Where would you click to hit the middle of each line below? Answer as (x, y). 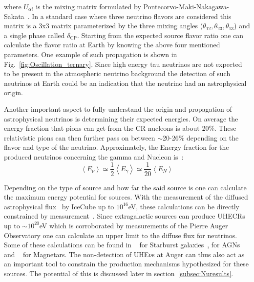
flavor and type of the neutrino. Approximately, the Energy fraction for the (116, 147)
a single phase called (34, 35)
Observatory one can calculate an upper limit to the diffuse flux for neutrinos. (121, 235)
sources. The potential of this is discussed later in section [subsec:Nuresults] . (119, 273)
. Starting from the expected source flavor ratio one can (160, 35)
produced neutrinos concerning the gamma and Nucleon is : (94, 156)
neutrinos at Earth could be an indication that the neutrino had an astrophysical (125, 83)
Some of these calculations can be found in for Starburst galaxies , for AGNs (122, 245)
